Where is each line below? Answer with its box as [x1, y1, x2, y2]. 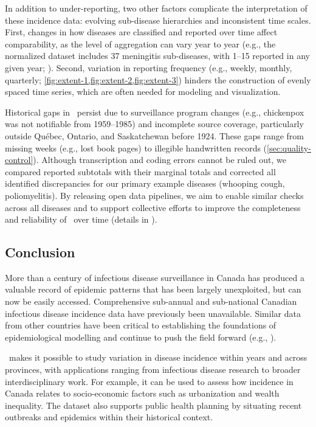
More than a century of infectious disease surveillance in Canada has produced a [5, 271, 304, 283]
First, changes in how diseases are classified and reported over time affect [5, 26, 278, 38]
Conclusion [5, 243, 75, 262]
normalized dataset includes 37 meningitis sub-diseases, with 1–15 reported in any [5, 49, 310, 62]
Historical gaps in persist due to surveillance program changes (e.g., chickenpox [5, 105, 304, 118]
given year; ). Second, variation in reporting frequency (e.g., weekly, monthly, [5, 61, 292, 74]
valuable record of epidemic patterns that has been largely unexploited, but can [5, 283, 301, 296]
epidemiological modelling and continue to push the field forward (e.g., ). [5, 330, 276, 343]
